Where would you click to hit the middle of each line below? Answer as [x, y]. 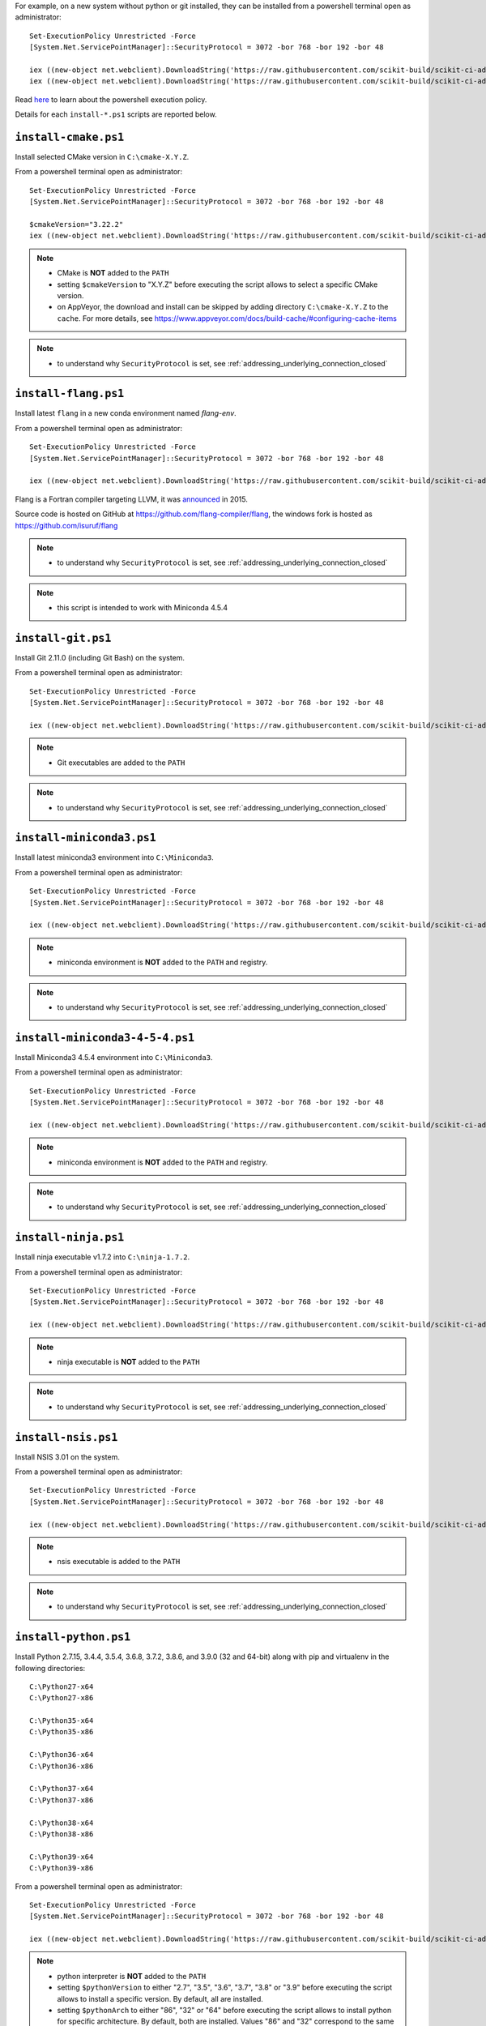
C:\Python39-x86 [62, 1868]
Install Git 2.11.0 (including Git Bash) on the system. [100, 658]
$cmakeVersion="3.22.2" [77, 224]
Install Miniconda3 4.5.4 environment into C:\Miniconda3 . [114, 1057]
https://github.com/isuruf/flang [66, 525]
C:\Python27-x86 [62, 1698]
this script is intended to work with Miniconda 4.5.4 [143, 608]
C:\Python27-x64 [62, 1686]
